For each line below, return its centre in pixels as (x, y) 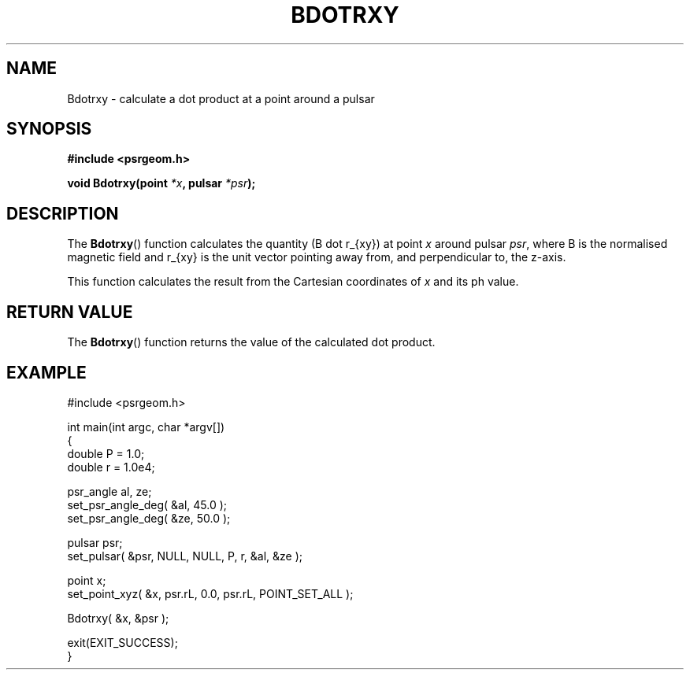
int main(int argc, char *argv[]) (146, 427)
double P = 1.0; (106, 453)
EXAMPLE (46, 372)
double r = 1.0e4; (111, 467)
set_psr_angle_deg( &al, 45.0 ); (147, 504)
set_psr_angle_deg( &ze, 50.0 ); (149, 518)
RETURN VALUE (70, 312)
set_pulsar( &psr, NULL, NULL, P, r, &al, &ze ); (185, 556)
